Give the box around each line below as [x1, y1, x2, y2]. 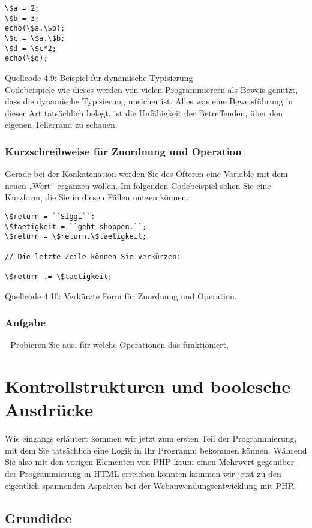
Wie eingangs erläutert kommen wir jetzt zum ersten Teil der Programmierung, [5, 432, 297, 445]
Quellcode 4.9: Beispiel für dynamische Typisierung [5, 71, 193, 83]
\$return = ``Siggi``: [5, 212, 95, 221]
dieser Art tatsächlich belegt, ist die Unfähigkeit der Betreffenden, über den [5, 106, 283, 119]
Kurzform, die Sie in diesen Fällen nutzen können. [5, 191, 189, 203]
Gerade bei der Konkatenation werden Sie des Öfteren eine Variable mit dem [5, 167, 288, 180]
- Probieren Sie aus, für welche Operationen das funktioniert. [5, 338, 229, 351]
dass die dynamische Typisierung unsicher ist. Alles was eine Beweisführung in [5, 95, 293, 107]
